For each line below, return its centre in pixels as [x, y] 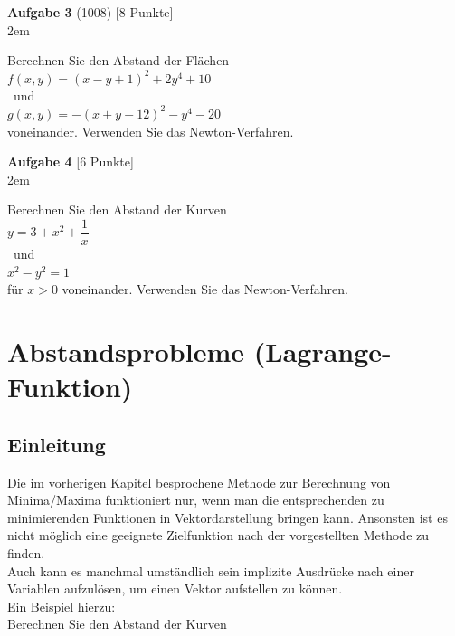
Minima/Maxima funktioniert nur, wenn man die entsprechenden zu [196, 500]
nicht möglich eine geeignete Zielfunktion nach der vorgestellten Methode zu [218, 535]
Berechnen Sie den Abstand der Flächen [118, 60]
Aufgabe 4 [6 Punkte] [71, 161]
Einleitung [57, 444]
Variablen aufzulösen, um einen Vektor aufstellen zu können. [175, 589]
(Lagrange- [322, 351]
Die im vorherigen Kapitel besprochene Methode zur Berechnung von [199, 482]
